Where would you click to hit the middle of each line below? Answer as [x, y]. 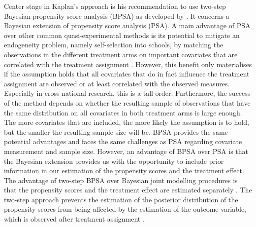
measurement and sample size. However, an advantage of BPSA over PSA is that [126, 151]
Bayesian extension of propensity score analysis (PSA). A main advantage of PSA [127, 25]
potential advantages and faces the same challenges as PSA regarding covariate [123, 141]
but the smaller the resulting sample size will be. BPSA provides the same [116, 132]
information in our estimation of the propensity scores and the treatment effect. [124, 170]
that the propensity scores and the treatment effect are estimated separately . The [128, 190]
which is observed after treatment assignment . [74, 219]
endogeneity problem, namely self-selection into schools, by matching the [114, 45]
